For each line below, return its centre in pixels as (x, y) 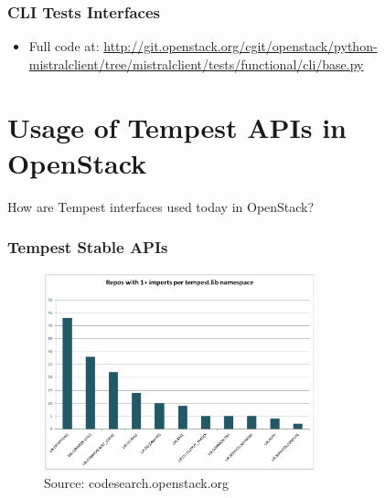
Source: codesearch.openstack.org (137, 483)
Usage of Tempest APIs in (177, 127)
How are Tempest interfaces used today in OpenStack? (161, 206)
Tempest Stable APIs (88, 247)
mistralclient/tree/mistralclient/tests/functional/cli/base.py (196, 64)
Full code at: (64, 46)
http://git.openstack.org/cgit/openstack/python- (241, 46)
